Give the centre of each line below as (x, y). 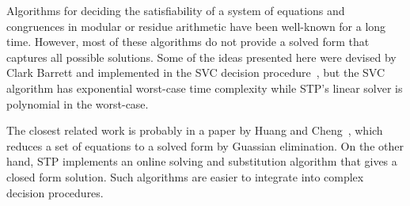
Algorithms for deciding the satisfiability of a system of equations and (176, 10)
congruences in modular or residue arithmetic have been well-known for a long (196, 26)
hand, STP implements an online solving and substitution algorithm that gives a (202, 161)
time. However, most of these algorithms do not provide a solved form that (188, 42)
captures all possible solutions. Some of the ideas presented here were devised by (201, 57)
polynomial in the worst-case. (78, 103)
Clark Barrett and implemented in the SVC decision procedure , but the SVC (196, 72)
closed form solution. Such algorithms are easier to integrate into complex (185, 176)
